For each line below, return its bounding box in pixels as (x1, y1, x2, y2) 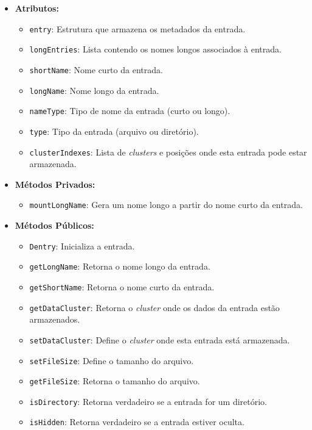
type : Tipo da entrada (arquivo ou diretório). (29, 124, 199, 137)
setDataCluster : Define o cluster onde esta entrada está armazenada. (29, 333, 290, 346)
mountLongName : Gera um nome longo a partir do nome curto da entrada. (29, 198, 303, 211)
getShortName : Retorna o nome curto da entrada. (29, 280, 215, 293)
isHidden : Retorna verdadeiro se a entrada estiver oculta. (29, 415, 244, 428)
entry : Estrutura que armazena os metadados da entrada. (29, 22, 246, 35)
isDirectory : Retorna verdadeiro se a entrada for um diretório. (29, 395, 268, 407)
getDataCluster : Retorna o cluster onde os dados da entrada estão (29, 301, 280, 314)
